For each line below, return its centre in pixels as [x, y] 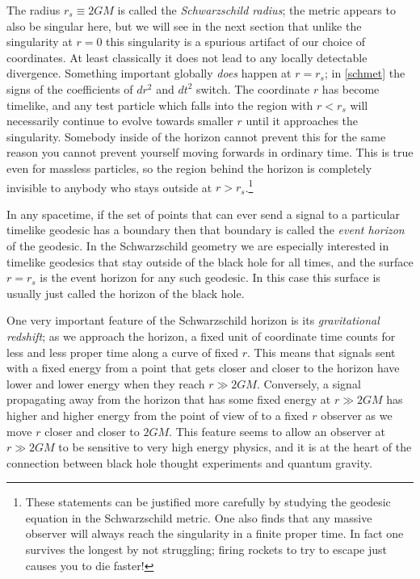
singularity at [40, 42]
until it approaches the [302, 121]
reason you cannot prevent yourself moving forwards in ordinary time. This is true [210, 152]
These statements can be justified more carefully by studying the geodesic [208, 502]
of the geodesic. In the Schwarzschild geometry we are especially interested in [198, 245]
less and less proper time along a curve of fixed [123, 352]
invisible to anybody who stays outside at [109, 187]
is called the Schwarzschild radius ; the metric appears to [256, 10]
